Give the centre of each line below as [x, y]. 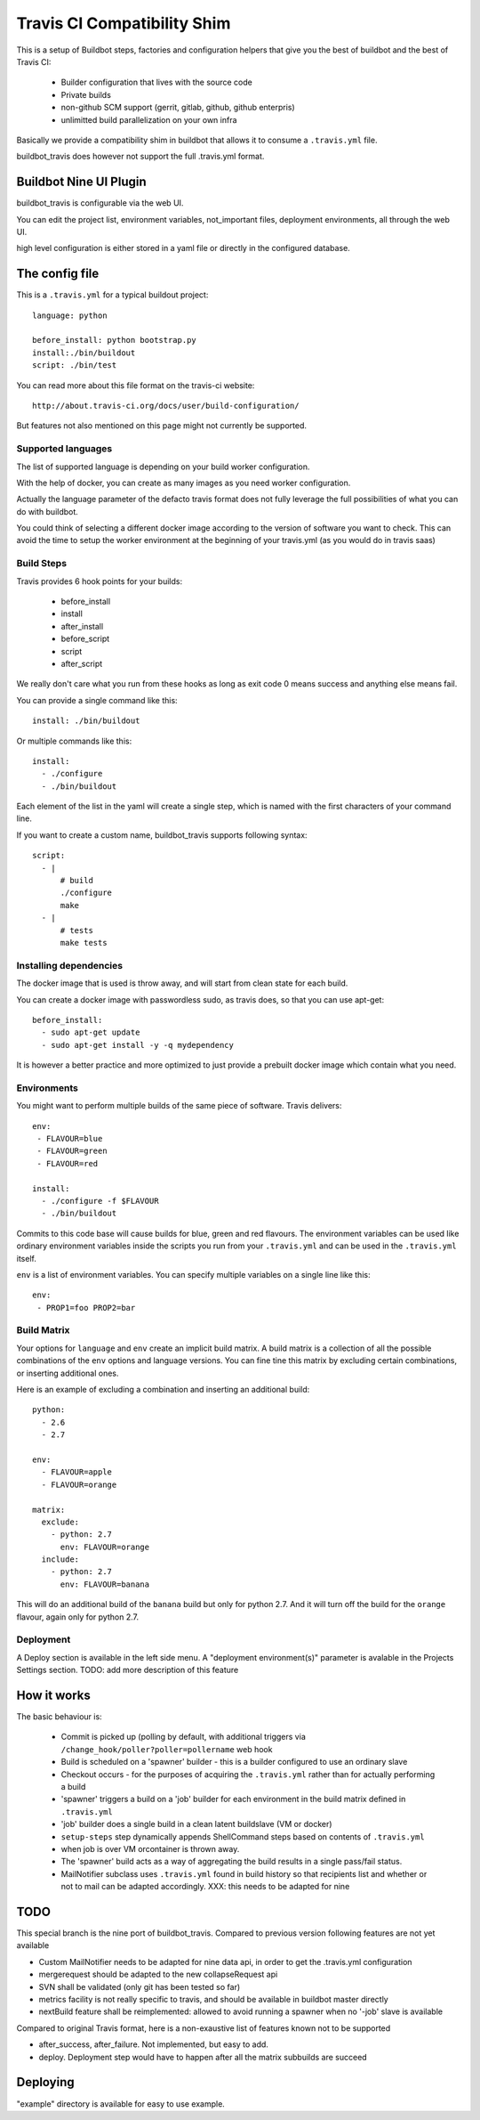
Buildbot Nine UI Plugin [81, 182]
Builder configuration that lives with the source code [156, 82]
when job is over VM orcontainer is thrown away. [150, 1849]
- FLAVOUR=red [68, 1163]
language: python [70, 315]
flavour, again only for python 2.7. [78, 1617]
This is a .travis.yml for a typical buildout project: [112, 295]
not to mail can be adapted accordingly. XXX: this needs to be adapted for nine [205, 1887]
